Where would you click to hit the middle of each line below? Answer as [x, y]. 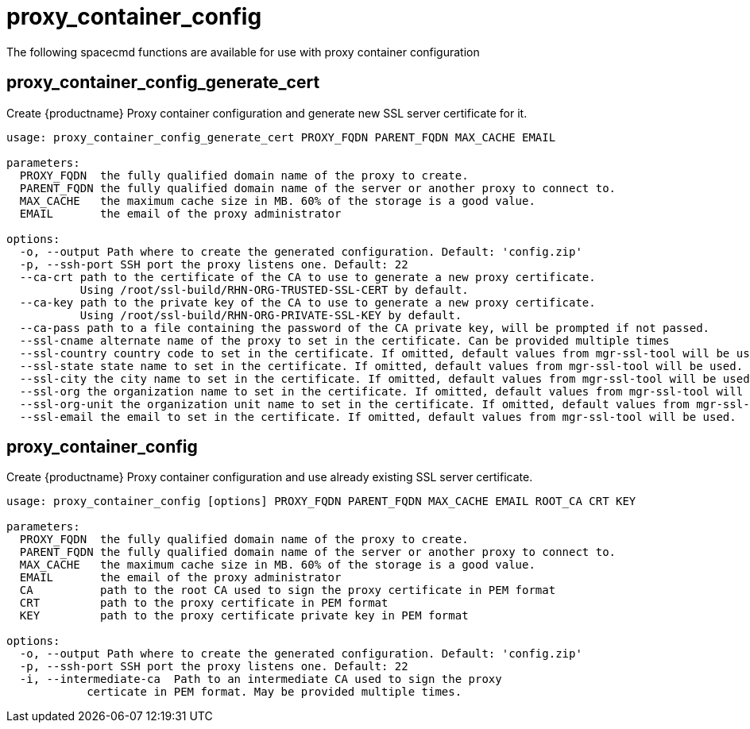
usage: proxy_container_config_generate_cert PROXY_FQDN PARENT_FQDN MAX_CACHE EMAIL [281, 137]
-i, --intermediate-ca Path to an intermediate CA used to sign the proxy [261, 679]
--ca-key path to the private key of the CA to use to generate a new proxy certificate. [307, 302]
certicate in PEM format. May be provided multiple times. [274, 692]
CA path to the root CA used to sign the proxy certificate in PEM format [288, 590]
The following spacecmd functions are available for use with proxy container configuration [243, 52]
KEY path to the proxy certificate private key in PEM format [244, 616]
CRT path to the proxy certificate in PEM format [204, 603]
